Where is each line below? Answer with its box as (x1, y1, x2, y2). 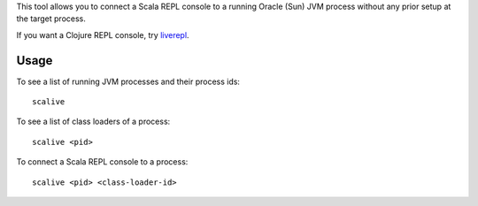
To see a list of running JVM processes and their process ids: (16, 76, 241, 87)
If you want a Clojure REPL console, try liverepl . (16, 29, 189, 40)
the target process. (16, 13, 86, 24)
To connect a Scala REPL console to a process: (16, 156, 189, 167)
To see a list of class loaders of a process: (16, 116, 171, 127)
